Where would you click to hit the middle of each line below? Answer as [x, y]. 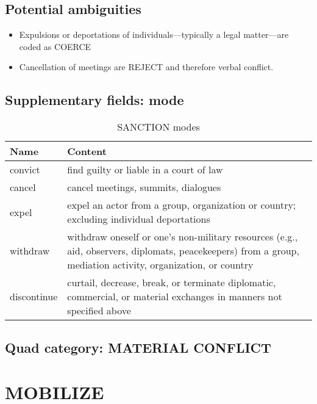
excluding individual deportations [139, 219]
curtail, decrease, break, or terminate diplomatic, [172, 283]
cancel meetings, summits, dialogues [144, 187]
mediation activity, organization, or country [160, 265]
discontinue [34, 297]
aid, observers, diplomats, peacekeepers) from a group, [183, 251]
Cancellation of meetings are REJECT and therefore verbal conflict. [146, 67]
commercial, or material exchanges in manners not [175, 297]
